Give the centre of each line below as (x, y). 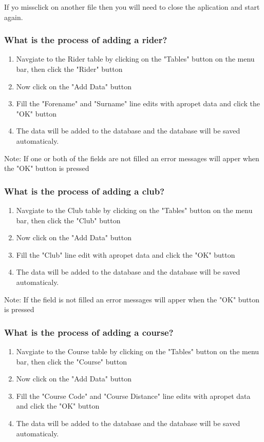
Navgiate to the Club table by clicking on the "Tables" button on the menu (134, 210)
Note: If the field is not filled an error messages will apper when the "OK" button (132, 299)
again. (14, 17)
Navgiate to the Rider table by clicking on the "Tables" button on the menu (135, 59)
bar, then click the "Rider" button (69, 69)
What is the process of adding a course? (89, 332)
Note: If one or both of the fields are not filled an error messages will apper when (132, 158)
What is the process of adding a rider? (86, 40)
